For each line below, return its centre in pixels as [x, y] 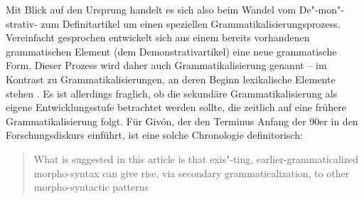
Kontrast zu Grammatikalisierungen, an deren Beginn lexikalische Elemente [171, 79]
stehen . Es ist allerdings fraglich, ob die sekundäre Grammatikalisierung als [172, 93]
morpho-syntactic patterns [91, 187]
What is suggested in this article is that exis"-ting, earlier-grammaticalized [196, 158]
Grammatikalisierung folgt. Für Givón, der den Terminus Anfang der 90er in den [182, 121]
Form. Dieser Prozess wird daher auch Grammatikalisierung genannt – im [166, 65]
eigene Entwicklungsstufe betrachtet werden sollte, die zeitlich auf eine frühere [176, 107]
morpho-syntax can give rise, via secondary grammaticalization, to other [192, 173]
